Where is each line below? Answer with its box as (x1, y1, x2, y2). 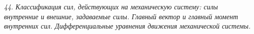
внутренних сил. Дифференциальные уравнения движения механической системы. (4, 21, 251, 31)
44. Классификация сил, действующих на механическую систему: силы (4, 1, 218, 11)
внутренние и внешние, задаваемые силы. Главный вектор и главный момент (4, 11, 238, 21)
